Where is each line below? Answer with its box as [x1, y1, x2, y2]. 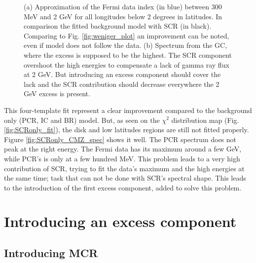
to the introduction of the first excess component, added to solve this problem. [4, 182, 242, 192]
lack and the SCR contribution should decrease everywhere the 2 [24, 78, 219, 89]
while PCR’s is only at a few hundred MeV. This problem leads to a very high [4, 153, 240, 163]
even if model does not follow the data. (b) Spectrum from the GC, [24, 40, 227, 50]
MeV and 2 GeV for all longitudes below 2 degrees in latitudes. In [24, 11, 222, 21]
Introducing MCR [4, 245, 98, 261]
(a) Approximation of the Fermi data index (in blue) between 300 [24, 1, 222, 11]
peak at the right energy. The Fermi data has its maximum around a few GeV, [4, 144, 242, 154]
